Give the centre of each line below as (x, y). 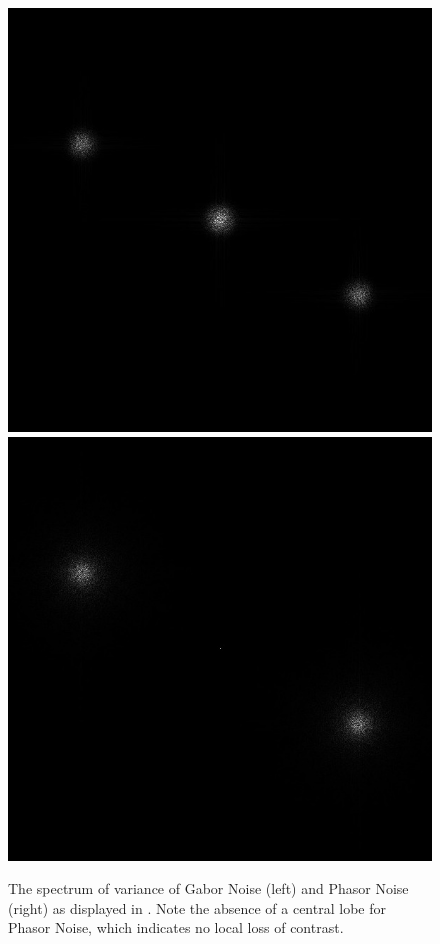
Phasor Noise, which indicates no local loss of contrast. (176, 927)
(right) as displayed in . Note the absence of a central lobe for (197, 907)
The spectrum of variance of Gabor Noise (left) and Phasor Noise (208, 888)
